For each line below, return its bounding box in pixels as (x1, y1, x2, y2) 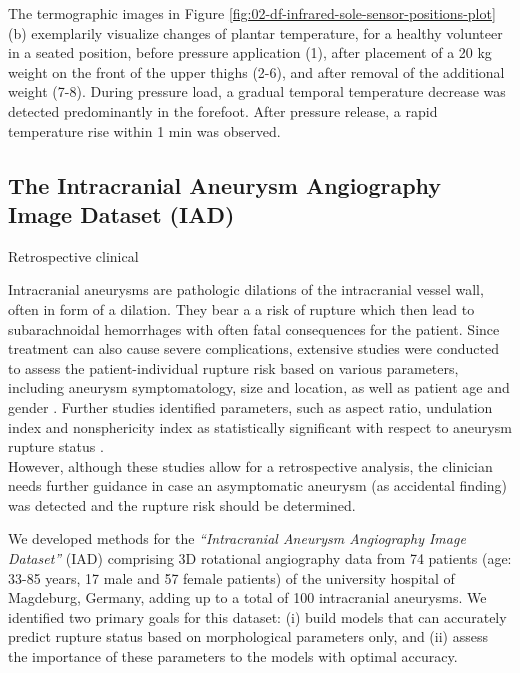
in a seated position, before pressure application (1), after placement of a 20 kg (8, 42, 492, 63)
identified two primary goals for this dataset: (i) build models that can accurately (8, 606, 507, 627)
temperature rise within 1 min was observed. (8, 120, 281, 141)
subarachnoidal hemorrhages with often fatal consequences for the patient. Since (8, 318, 500, 339)
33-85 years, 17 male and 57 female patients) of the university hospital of (8, 567, 455, 588)
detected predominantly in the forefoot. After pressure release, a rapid (8, 100, 438, 121)
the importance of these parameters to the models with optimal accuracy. (8, 646, 458, 667)
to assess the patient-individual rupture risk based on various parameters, (8, 357, 459, 378)
